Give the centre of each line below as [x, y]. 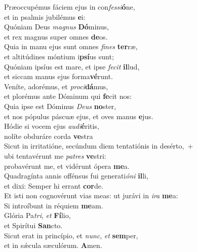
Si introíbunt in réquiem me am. [54, 205]
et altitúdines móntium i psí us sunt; [59, 56]
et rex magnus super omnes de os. [56, 36]
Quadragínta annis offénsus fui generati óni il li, [76, 176]
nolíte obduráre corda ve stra [49, 136]
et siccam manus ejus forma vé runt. [58, 76]
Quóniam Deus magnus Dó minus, [56, 27]
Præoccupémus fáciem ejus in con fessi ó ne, [70, 7]
